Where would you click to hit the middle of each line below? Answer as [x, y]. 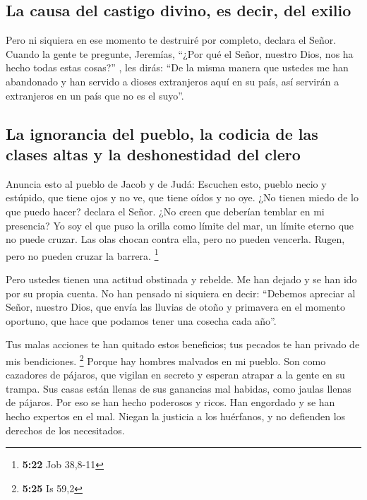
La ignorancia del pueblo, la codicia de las [162, 133]
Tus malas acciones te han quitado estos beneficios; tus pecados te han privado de [183, 344]
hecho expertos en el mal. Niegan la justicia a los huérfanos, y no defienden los [176, 416]
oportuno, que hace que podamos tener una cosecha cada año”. [141, 320]
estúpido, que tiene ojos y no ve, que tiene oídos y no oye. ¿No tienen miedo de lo [182, 197]
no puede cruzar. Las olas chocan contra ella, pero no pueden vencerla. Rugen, [175, 239]
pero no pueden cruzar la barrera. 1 [82, 254]
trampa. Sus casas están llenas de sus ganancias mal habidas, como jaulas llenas [179, 388]
